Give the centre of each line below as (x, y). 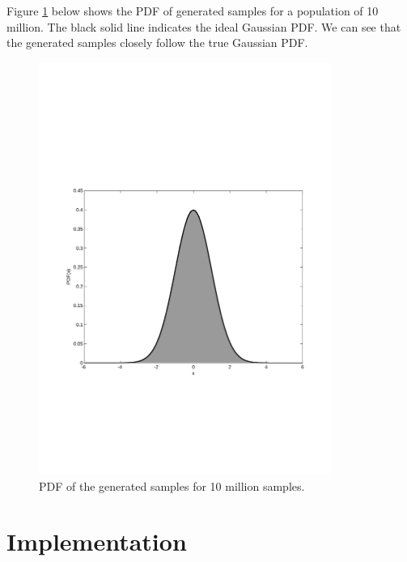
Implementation (97, 541)
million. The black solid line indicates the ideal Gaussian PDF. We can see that (204, 26)
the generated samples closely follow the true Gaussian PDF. (157, 43)
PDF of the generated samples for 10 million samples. (172, 485)
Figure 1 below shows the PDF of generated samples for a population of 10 (193, 11)
